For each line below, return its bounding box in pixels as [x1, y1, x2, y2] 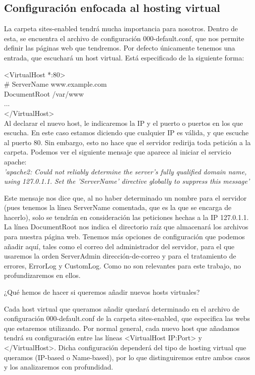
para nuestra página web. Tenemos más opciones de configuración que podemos [4, 231, 245, 242]
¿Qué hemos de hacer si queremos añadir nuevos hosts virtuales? [4, 287, 200, 297]
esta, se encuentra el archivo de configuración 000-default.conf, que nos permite [4, 33, 244, 43]
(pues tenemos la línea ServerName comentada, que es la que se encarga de [4, 202, 232, 213]
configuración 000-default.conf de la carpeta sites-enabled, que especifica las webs [4, 313, 250, 323]
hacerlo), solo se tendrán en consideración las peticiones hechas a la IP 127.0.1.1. [4, 212, 249, 222]
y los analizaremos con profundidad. [4, 362, 113, 372]
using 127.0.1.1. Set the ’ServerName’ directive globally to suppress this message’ [4, 176, 250, 186]
